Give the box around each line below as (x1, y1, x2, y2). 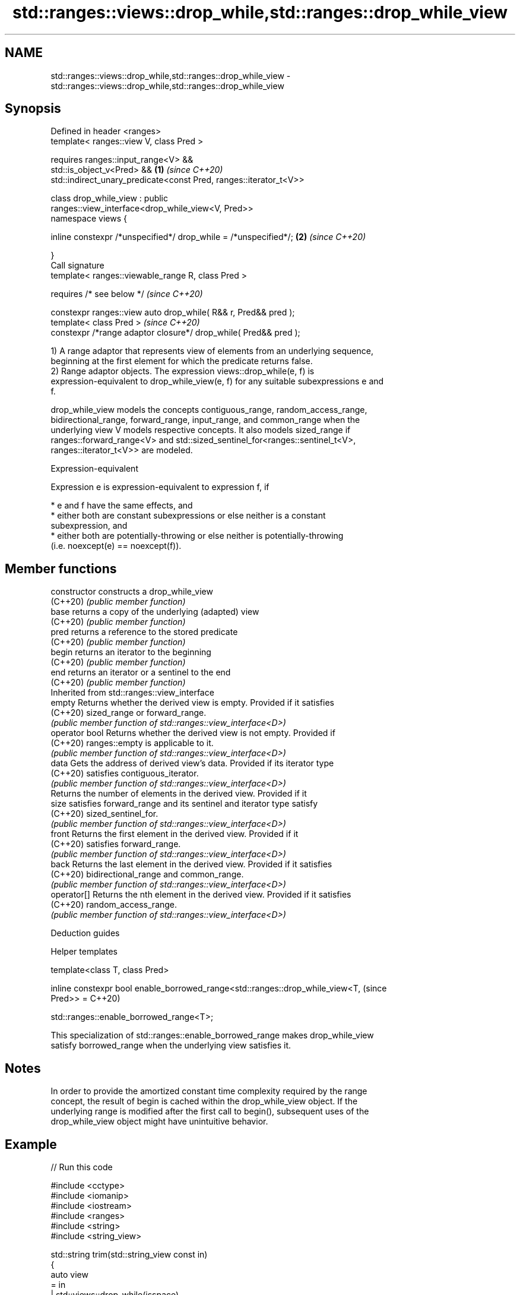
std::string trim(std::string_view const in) (50, 1249, 208, 1259)
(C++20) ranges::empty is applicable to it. (50, 738, 214, 748)
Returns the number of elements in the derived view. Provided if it (50, 788, 307, 799)
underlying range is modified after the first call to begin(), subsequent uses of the (50, 1106, 369, 1117)
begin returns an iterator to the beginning (50, 647, 211, 658)
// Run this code (50, 1161, 113, 1172)
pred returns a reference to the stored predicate (50, 627, 238, 637)
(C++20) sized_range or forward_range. (50, 707, 207, 718)
